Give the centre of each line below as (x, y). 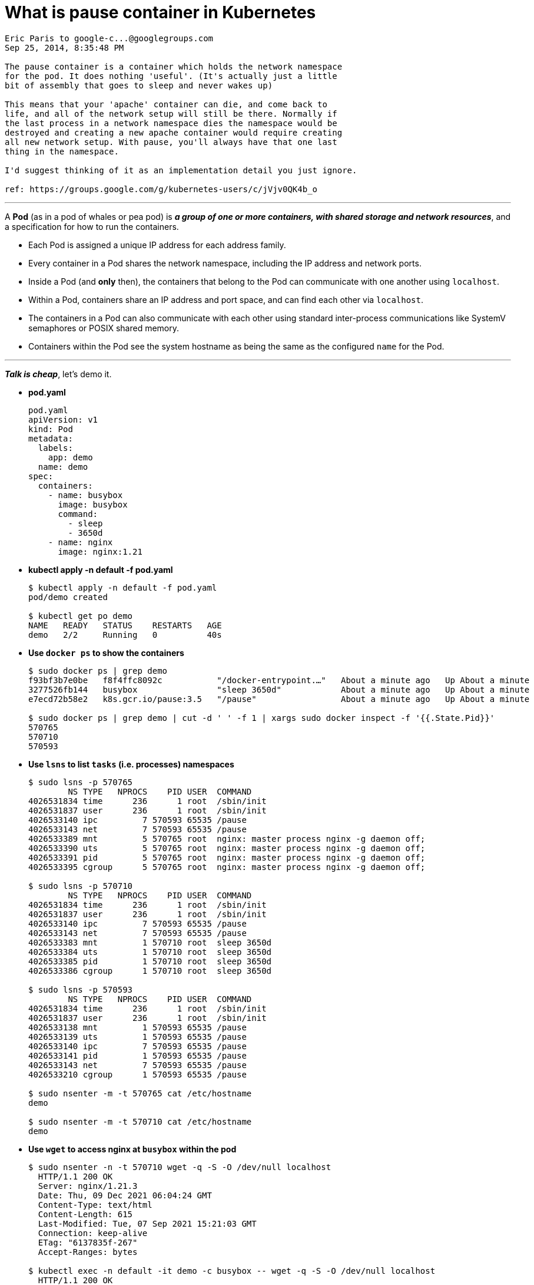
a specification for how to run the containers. (92, 226)
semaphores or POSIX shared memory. (104, 328)
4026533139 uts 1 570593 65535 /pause (137, 1037)
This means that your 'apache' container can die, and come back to (166, 104)
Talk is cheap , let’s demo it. (58, 374)
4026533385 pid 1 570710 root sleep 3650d (150, 961)
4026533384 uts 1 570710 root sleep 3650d (150, 952)
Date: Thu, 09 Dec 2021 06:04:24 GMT (125, 1195)
